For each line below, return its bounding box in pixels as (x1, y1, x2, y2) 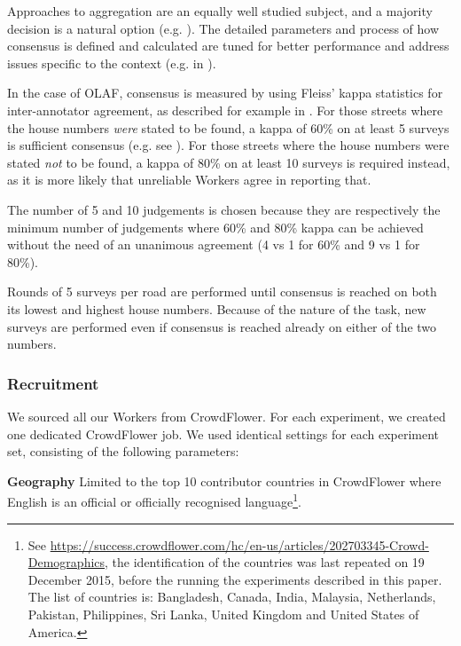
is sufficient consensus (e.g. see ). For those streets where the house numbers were (7, 136, 449, 154)
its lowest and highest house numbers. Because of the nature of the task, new (7, 299, 426, 318)
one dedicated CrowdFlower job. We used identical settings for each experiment (7, 424, 440, 443)
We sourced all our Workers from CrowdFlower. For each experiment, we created (7, 406, 446, 425)
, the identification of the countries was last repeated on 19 (105, 553, 425, 571)
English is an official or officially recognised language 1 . (7, 490, 301, 510)
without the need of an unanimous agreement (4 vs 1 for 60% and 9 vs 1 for (7, 235, 420, 254)
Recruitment (7, 372, 99, 394)
